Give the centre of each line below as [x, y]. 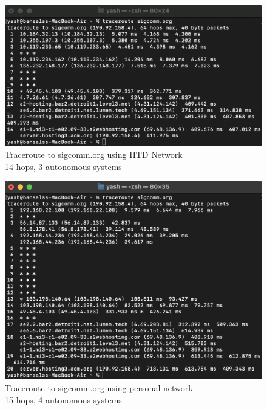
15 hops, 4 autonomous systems [63, 399]
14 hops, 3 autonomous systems [63, 166]
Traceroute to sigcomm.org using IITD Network [94, 155]
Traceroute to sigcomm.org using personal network [99, 387]
